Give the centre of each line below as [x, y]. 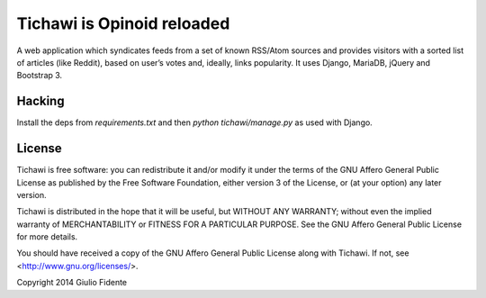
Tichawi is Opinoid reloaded [123, 23]
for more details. [47, 237]
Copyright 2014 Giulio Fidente [72, 283]
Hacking [40, 101]
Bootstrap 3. [40, 76]
